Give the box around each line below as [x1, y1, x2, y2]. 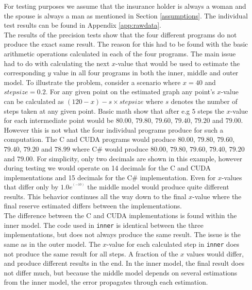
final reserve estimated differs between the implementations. [4, 201, 182, 211]
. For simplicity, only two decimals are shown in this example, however [33, 153, 242, 163]
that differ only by [4, 182, 59, 192]
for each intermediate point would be [4, 115, 114, 125]
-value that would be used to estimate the [116, 58, 240, 68]
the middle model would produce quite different [87, 182, 229, 192]
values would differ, [186, 248, 244, 258]
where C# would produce [72, 143, 149, 154]
